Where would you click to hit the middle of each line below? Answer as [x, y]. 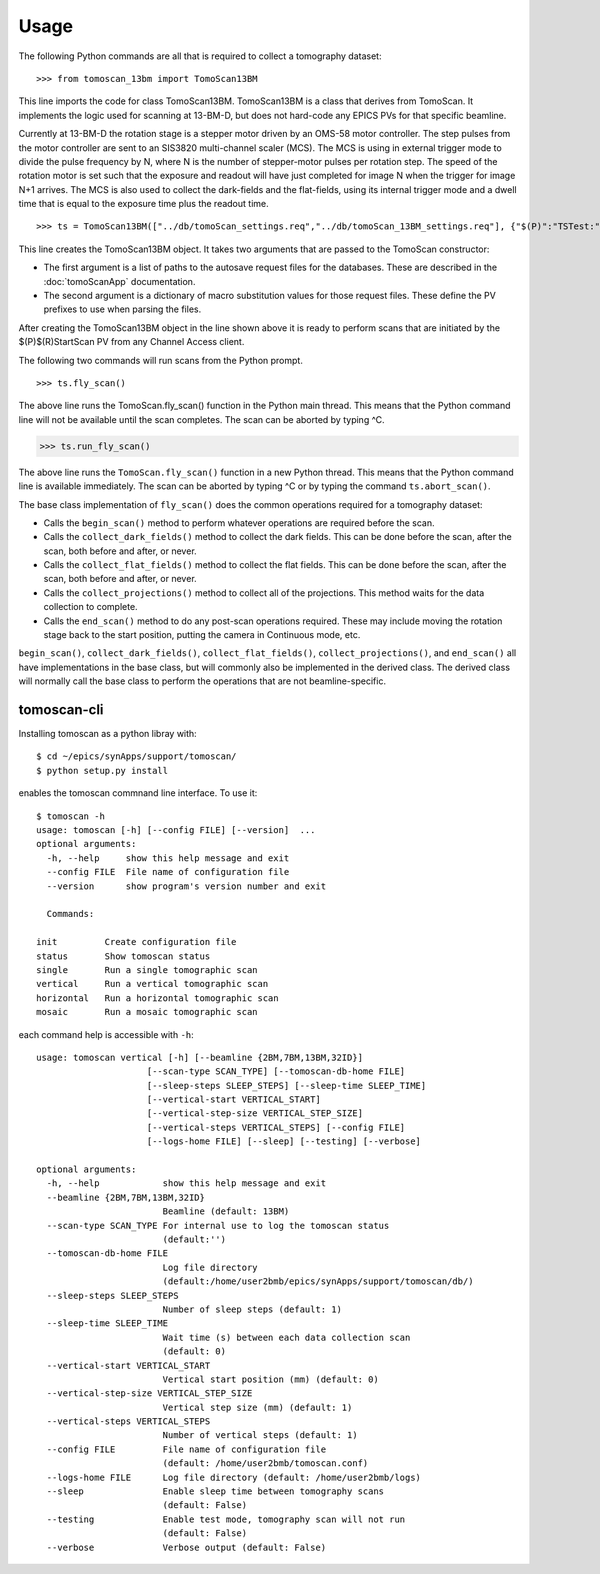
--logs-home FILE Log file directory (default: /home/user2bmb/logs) [234, 1477]
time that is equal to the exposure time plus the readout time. [143, 204]
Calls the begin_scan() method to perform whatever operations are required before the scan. [239, 522]
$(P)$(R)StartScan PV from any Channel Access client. [131, 342]
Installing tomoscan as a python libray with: [107, 734]
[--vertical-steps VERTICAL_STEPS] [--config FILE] [276, 1127]
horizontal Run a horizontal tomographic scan [157, 998]
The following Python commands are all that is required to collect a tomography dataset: [200, 56]
